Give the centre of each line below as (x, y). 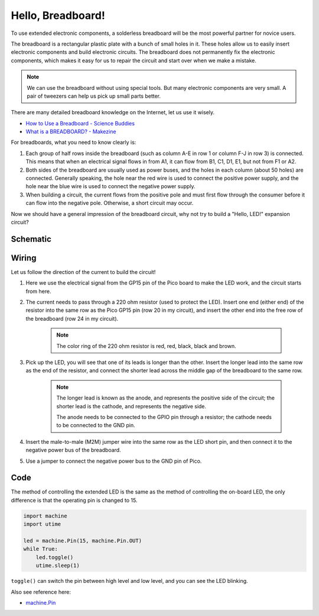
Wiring (24, 258)
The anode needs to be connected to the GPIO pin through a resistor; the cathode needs (164, 417)
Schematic (31, 239)
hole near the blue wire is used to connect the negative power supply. (110, 186)
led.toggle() (55, 557)
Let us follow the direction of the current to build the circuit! (83, 272)
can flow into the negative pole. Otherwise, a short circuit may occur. (110, 203)
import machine (45, 516)
